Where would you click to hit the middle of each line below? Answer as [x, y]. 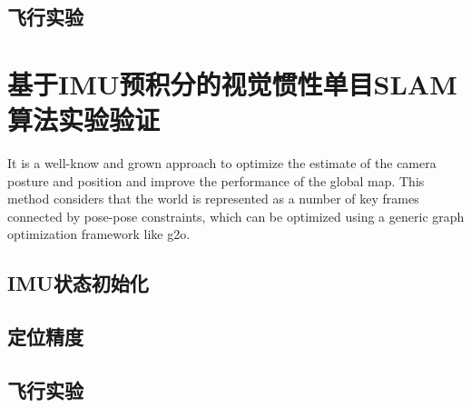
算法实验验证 [84, 119]
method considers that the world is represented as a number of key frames [213, 199]
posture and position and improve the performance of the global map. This [216, 180]
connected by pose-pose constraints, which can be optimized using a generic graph [236, 216]
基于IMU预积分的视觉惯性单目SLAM [232, 83]
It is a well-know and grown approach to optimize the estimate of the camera [222, 163]
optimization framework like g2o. [99, 234]
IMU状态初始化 [78, 283]
